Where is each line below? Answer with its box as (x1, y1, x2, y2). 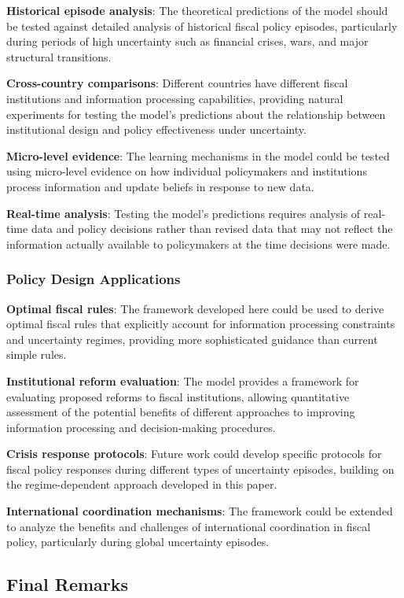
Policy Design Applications (6, 269, 181, 289)
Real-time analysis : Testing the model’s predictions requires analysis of (6, 205, 361, 221)
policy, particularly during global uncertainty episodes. (6, 533, 270, 550)
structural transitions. (6, 48, 112, 65)
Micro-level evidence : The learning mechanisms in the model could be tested (6, 147, 390, 164)
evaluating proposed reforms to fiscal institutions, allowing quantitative (6, 388, 350, 404)
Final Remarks (6, 572, 129, 596)
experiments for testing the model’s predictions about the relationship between (6, 105, 386, 122)
